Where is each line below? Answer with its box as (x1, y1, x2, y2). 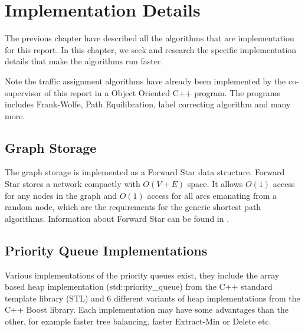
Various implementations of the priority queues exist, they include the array (5, 268, 280, 281)
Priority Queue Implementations (5, 241, 208, 259)
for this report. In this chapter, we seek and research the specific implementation (5, 43, 297, 55)
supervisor (5, 86, 42, 99)
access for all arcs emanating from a (147, 189, 277, 201)
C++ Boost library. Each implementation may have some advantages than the (5, 303, 288, 316)
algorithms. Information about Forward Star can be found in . (5, 212, 229, 224)
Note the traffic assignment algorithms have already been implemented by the (5, 74, 286, 87)
